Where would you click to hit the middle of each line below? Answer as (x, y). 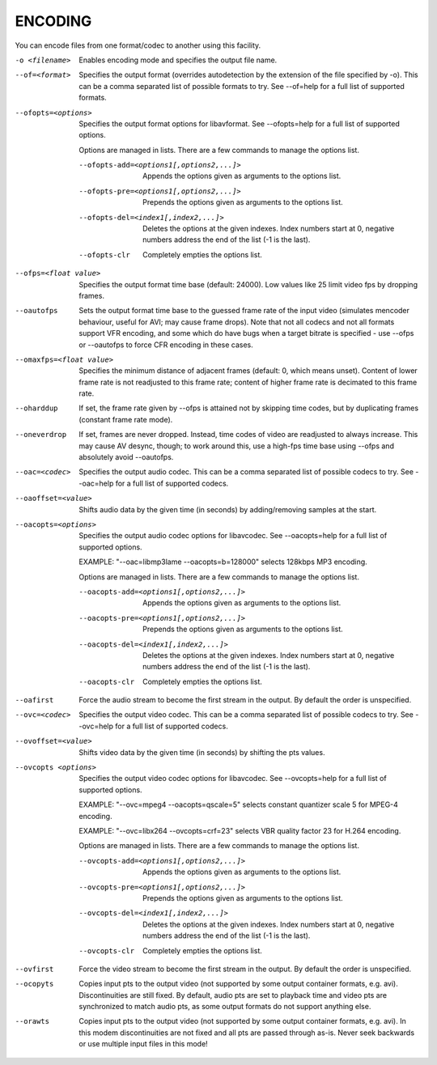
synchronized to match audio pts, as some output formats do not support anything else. (225, 1007)
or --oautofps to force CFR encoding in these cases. (166, 345)
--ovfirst (34, 969)
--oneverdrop (41, 435)
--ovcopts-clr (107, 950)
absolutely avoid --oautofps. (126, 457)
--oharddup (36, 408)
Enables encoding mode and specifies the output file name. (178, 60)
